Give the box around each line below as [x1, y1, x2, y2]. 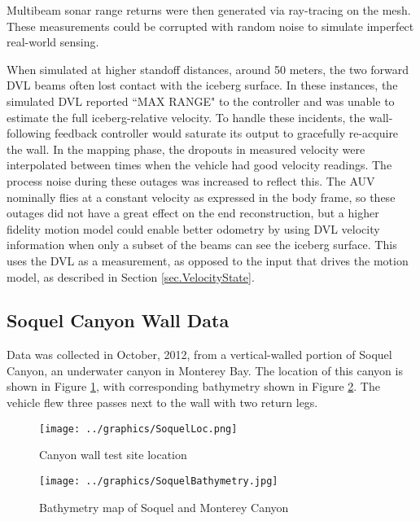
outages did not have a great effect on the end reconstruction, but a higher [7, 204, 379, 221]
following [7, 125, 51, 142]
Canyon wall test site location [39, 446, 187, 463]
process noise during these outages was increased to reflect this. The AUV [7, 172, 375, 189]
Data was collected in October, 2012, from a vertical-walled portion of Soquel [7, 346, 392, 363]
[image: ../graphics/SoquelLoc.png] [39, 422, 238, 435]
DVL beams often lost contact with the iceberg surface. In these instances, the [7, 77, 398, 94]
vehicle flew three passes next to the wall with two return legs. [7, 394, 318, 411]
